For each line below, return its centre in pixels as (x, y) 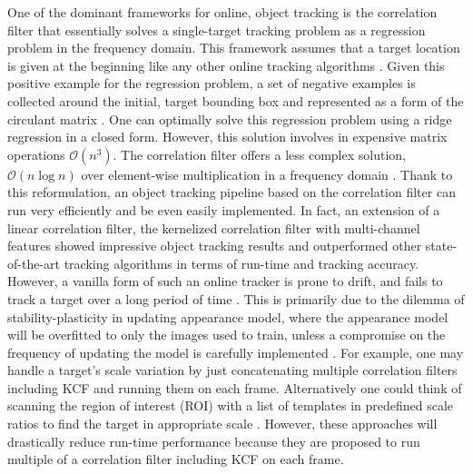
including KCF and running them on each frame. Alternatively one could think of (235, 387)
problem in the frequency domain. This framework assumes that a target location (234, 48)
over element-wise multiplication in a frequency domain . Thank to (267, 174)
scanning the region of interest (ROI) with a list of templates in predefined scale (231, 405)
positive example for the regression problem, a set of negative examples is (212, 83)
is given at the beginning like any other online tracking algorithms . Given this (226, 65)
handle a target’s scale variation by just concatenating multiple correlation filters (232, 370)
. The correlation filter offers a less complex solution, (259, 154)
